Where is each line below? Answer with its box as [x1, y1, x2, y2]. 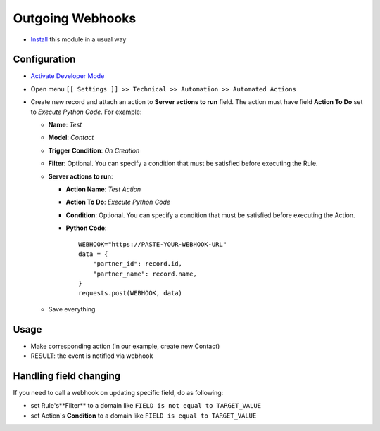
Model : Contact [48, 134, 94, 142]
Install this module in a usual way [30, 35, 127, 44]
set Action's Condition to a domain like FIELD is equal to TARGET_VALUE [30, 411, 257, 420]
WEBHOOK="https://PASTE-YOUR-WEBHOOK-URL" [78, 240, 227, 248]
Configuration [13, 53, 76, 65]
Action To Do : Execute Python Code [65, 198, 171, 207]
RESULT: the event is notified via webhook [30, 352, 153, 360]
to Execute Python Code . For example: [30, 108, 142, 116]
